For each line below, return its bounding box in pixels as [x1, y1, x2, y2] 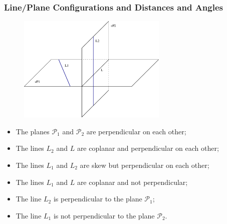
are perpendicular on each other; [86, 126, 186, 136]
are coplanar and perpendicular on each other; [77, 143, 219, 153]
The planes [16, 126, 50, 136]
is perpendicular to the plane [53, 193, 142, 204]
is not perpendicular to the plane [53, 210, 155, 220]
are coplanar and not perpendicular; [77, 176, 188, 187]
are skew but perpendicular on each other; [80, 160, 209, 170]
